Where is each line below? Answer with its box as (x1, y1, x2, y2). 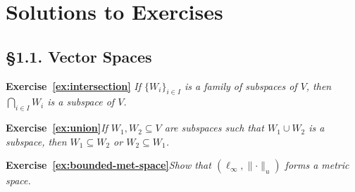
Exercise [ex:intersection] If (6, 78, 141, 93)
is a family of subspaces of (184, 78, 297, 93)
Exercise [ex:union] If (6, 120, 108, 135)
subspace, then (6, 134, 67, 148)
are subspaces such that (164, 120, 264, 135)
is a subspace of (47, 94, 115, 109)
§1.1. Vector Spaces (6, 45, 152, 67)
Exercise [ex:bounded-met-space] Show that (6, 158, 211, 172)
